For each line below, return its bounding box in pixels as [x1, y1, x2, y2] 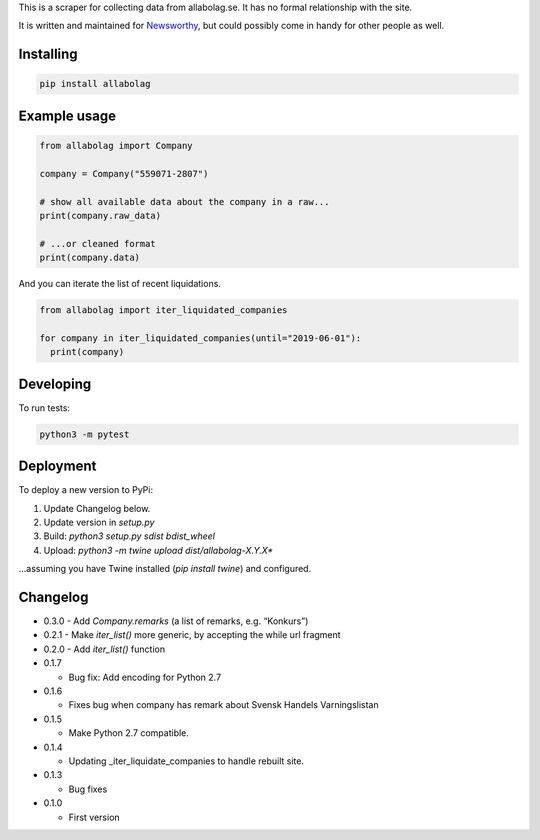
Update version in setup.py [43, 516, 155, 529]
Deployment [18, 458, 97, 475]
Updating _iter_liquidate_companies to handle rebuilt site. [68, 755, 305, 767]
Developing [18, 375, 92, 392]
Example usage [18, 107, 117, 124]
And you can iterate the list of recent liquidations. [18, 278, 222, 290]
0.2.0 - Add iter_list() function [43, 643, 165, 655]
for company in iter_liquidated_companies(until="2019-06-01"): [39, 332, 362, 344]
